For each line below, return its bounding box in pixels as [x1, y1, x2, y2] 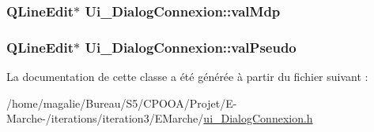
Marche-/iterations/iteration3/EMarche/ [6, 110, 204, 126]
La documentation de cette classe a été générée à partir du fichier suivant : [6, 68, 368, 85]
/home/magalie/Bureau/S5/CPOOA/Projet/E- [6, 94, 237, 111]
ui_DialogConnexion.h [203, 110, 313, 126]
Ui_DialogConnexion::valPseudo [85, 37, 297, 57]
